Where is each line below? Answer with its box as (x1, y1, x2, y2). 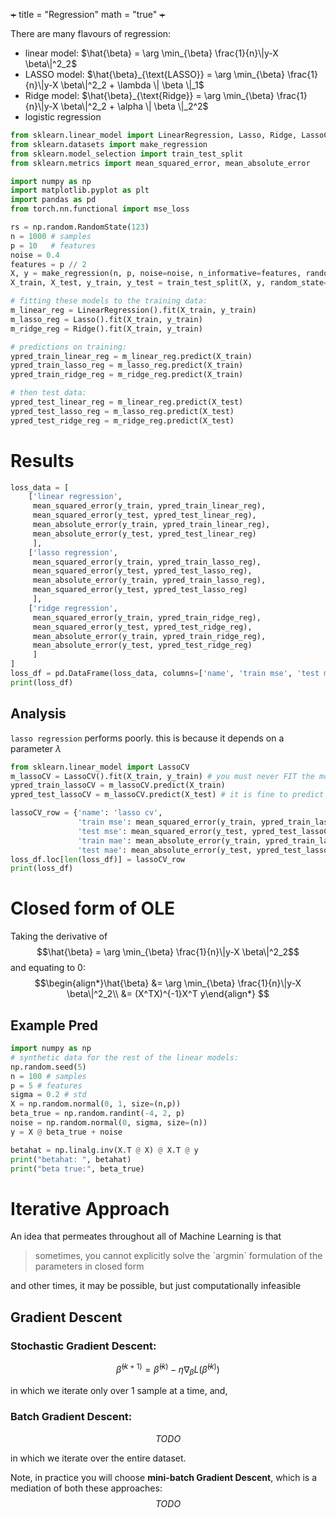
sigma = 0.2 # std (10, 1090, 87, 1100)
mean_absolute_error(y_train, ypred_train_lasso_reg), (32, 575, 267, 586)
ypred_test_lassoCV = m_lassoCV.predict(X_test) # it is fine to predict (10, 790, 325, 800)
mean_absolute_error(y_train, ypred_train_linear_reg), (32, 520, 271, 530)
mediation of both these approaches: (10, 1482, 163, 1494)
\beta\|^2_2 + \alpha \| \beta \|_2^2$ (60, 100, 209, 112)
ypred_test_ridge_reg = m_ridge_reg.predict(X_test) (10, 415, 235, 426)
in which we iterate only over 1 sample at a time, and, (10, 1385, 228, 1397)
